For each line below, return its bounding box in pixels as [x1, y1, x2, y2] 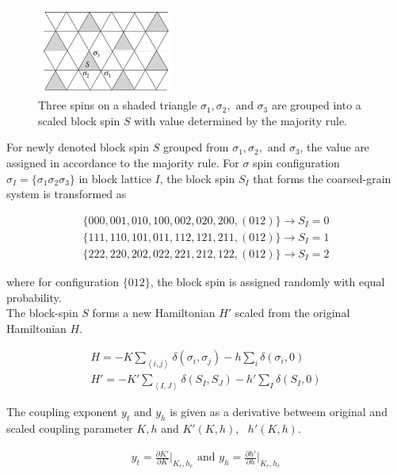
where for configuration [6, 273, 120, 289]
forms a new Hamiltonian [92, 304, 216, 321]
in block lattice [78, 170, 151, 186]
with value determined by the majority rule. [134, 112, 347, 128]
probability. [6, 289, 62, 305]
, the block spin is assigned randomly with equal [150, 273, 385, 289]
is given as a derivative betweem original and [170, 403, 387, 420]
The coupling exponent [6, 403, 118, 420]
